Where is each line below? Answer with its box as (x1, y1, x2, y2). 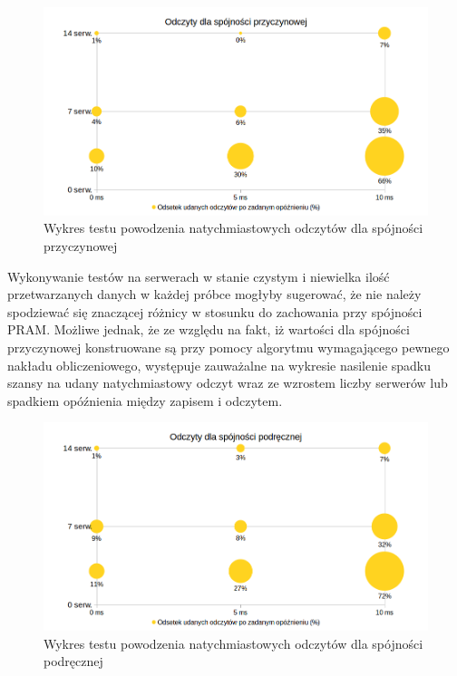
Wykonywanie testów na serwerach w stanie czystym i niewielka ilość (7, 266, 390, 285)
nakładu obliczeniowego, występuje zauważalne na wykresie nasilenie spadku (7, 355, 432, 374)
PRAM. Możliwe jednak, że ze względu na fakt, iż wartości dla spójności (7, 320, 410, 339)
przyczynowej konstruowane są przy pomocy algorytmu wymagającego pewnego (7, 337, 450, 356)
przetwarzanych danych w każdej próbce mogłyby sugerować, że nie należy (7, 285, 422, 304)
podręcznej (44, 652, 103, 671)
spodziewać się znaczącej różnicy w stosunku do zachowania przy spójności (7, 302, 423, 321)
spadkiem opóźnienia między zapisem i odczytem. (7, 391, 283, 410)
